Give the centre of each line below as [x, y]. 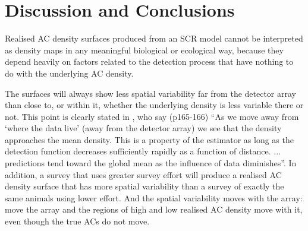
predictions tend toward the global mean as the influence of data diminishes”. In [151, 163]
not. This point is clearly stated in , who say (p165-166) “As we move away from [152, 116]
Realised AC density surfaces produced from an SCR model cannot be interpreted [154, 38]
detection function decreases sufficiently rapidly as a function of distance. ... [143, 151]
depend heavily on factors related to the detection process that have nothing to [149, 61]
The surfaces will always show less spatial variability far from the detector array [150, 93]
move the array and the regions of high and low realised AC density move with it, [154, 209]
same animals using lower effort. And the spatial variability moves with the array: [154, 197]
